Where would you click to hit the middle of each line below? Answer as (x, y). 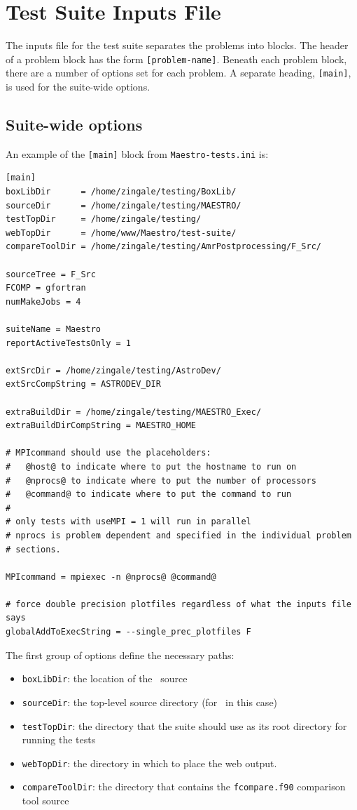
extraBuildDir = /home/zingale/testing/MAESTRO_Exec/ (134, 412)
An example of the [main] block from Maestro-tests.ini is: (137, 153)
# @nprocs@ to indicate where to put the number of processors (161, 480)
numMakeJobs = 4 (43, 301)
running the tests (59, 739)
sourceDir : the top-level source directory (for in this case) (150, 702)
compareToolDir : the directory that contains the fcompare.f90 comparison (184, 786)
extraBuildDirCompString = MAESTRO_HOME (101, 426)
